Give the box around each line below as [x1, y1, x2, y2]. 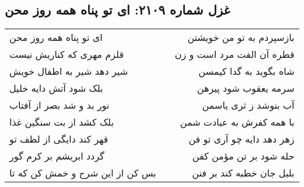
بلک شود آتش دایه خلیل [9, 81, 103, 95]
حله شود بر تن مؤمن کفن [192, 149, 295, 163]
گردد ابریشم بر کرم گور [9, 149, 105, 163]
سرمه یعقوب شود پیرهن [197, 81, 295, 95]
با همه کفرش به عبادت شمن [179, 115, 295, 129]
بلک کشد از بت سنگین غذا [9, 115, 114, 129]
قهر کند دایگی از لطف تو [9, 132, 108, 146]
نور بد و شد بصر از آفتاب [9, 98, 109, 112]
